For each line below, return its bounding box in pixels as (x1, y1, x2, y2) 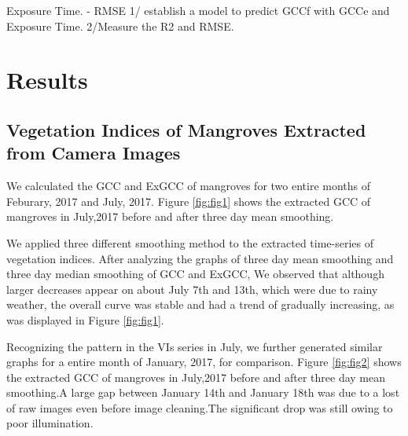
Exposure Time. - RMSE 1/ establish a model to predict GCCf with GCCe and (6, 2, 390, 18)
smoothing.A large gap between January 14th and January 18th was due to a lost (6, 384, 400, 401)
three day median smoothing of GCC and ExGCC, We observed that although (6, 266, 384, 282)
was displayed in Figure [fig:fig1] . (6, 311, 164, 328)
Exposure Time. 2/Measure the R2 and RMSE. (6, 17, 234, 34)
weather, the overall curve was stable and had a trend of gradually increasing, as (6, 296, 395, 313)
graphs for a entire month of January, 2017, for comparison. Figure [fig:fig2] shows (6, 354, 402, 370)
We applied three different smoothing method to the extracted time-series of (6, 234, 374, 251)
